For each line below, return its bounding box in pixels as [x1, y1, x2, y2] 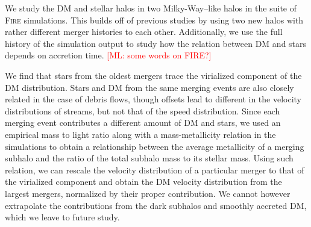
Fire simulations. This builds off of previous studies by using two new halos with [5, 13, 304, 26]
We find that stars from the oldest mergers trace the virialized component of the [5, 69, 302, 81]
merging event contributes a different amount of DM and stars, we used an [5, 116, 281, 129]
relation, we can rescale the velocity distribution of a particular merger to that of [5, 163, 304, 176]
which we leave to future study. [5, 211, 120, 223]
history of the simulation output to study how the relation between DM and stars [5, 37, 307, 49]
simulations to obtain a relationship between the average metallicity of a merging [5, 140, 304, 152]
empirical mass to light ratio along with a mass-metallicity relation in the [5, 128, 276, 140]
